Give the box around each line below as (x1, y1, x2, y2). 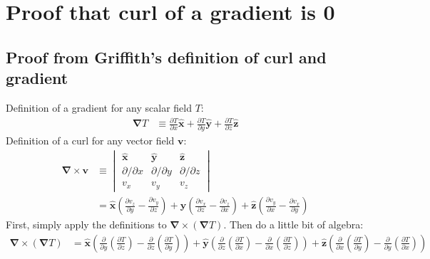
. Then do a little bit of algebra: (223, 217, 364, 232)
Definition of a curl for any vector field (6, 133, 175, 148)
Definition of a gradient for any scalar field (6, 100, 192, 115)
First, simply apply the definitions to (6, 217, 167, 232)
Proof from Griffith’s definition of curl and (6, 46, 327, 68)
